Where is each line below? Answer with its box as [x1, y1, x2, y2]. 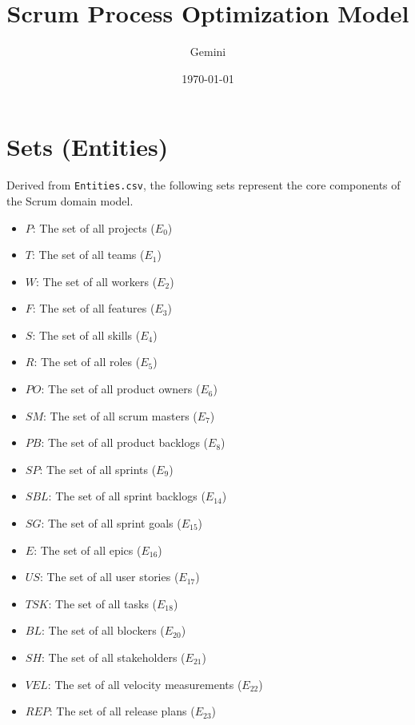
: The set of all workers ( [36, 273, 158, 289]
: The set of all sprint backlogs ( [48, 488, 206, 504]
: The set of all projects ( [32, 219, 155, 236]
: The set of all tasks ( [48, 595, 158, 611]
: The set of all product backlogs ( [41, 434, 209, 451]
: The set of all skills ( [32, 326, 141, 343]
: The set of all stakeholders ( [42, 649, 186, 665]
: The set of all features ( [32, 300, 155, 317]
